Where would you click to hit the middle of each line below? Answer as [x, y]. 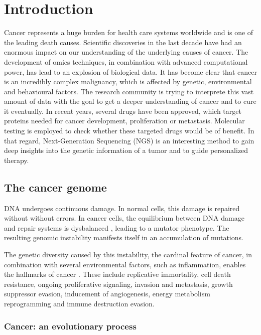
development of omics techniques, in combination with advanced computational [126, 61]
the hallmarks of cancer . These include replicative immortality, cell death [117, 274]
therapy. [17, 160]
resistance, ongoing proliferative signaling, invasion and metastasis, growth [118, 284]
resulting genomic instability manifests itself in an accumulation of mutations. [124, 237]
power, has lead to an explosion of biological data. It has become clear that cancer [130, 71]
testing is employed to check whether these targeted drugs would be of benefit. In [129, 131]
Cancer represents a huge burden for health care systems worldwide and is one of [129, 32]
